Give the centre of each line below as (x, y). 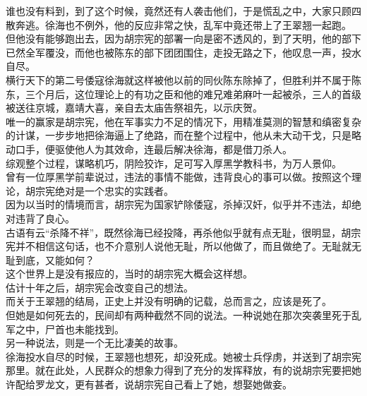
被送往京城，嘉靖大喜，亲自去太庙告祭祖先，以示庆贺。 (134, 108)
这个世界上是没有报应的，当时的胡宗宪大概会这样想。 (129, 274)
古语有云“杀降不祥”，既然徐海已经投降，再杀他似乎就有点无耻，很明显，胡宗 (183, 232)
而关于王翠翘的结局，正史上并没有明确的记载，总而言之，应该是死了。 (169, 301)
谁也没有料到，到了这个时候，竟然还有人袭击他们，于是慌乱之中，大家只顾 (179, 11)
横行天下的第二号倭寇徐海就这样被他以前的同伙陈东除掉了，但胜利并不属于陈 (183, 79)
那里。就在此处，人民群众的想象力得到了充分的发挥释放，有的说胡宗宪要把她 (183, 370)
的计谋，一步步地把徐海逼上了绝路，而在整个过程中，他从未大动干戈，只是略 (183, 135)
